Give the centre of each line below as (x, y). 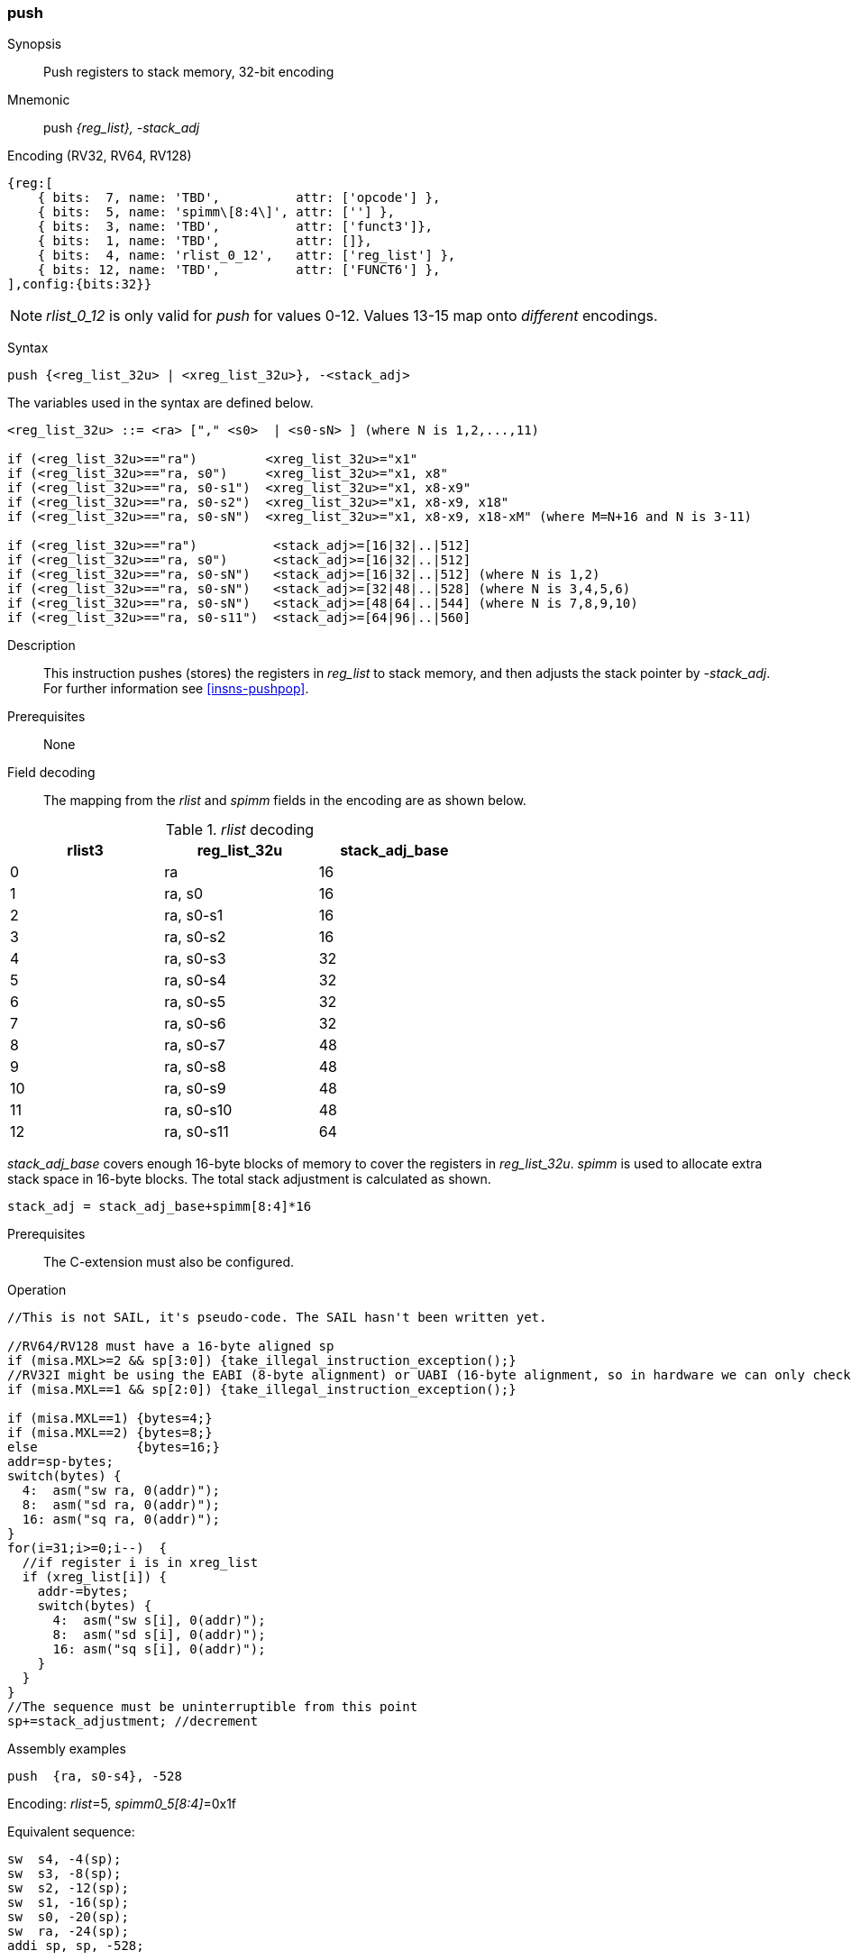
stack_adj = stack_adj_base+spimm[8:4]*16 (160, 1207)
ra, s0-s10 (198, 1110)
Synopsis (35, 44)
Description (41, 646)
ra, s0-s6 (195, 1024)
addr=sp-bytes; (61, 1462)
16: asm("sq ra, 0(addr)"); (121, 1520)
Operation (37, 1290)
